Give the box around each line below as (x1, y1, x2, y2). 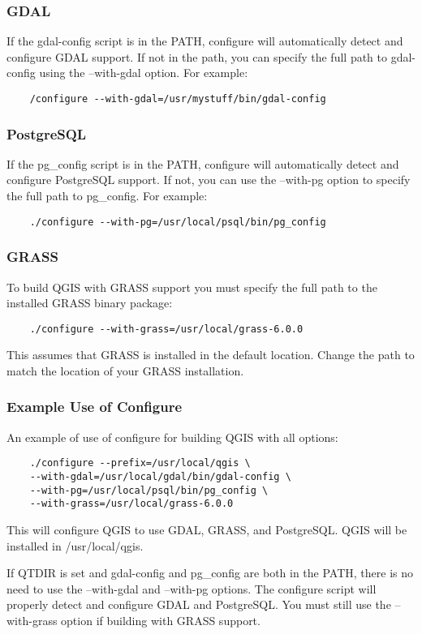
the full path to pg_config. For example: (6, 187, 208, 204)
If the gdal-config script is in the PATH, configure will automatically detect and (6, 32, 403, 49)
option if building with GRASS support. (61, 611, 261, 628)
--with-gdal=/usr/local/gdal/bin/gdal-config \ (29, 471, 291, 483)
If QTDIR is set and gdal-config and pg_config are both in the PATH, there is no (6, 564, 414, 581)
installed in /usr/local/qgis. (6, 537, 144, 554)
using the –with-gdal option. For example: (39, 64, 248, 81)
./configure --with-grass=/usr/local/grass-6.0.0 (29, 323, 304, 335)
